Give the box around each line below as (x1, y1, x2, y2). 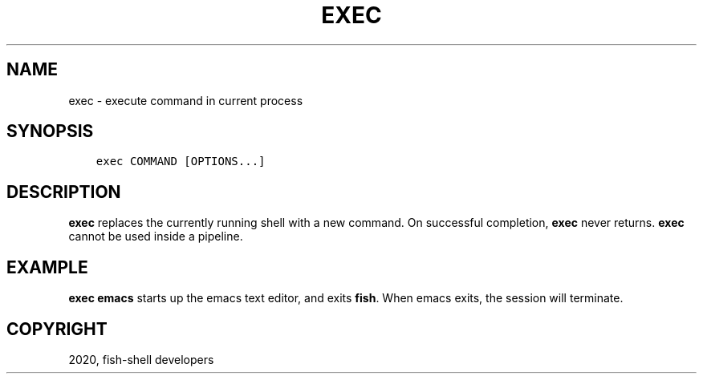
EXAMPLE (6, 257, 88, 277)
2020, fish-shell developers (68, 352, 214, 366)
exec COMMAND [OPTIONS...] (95, 155, 266, 168)
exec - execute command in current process (68, 93, 303, 107)
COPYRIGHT (6, 318, 108, 339)
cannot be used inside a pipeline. (68, 229, 243, 244)
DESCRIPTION (6, 181, 121, 202)
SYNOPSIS (6, 121, 94, 142)
